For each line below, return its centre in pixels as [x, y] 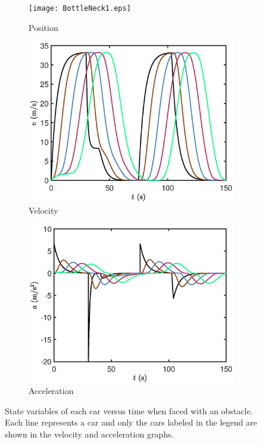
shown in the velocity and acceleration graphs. [89, 434]
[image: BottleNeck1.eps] [80, 8]
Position [43, 27]
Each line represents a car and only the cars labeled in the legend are [131, 422]
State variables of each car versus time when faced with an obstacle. [129, 410]
